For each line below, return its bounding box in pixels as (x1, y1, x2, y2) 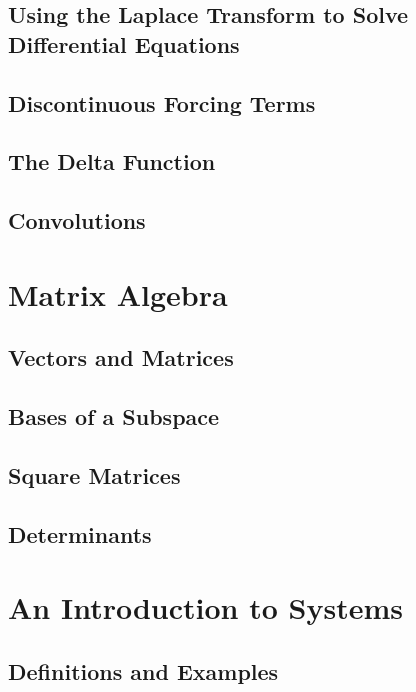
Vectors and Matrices (8, 342, 234, 373)
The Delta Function (8, 146, 216, 177)
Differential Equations (8, 28, 240, 59)
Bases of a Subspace (8, 401, 220, 432)
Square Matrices (8, 459, 181, 490)
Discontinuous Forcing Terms (8, 87, 316, 118)
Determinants (8, 518, 152, 549)
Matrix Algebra (8, 273, 228, 314)
